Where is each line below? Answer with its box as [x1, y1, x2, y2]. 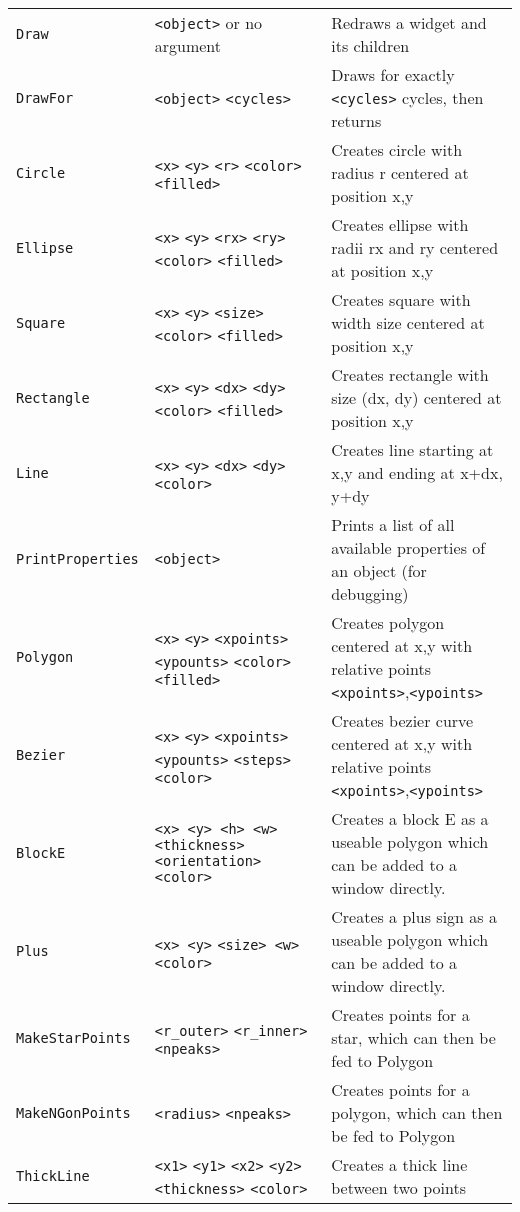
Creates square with [331, 288, 471, 311]
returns [331, 109, 382, 132]
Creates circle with [331, 138, 463, 161]
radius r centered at [331, 161, 469, 184]
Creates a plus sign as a [331, 905, 497, 928]
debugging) [331, 582, 409, 605]
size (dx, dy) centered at [331, 386, 502, 409]
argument [154, 34, 222, 57]
